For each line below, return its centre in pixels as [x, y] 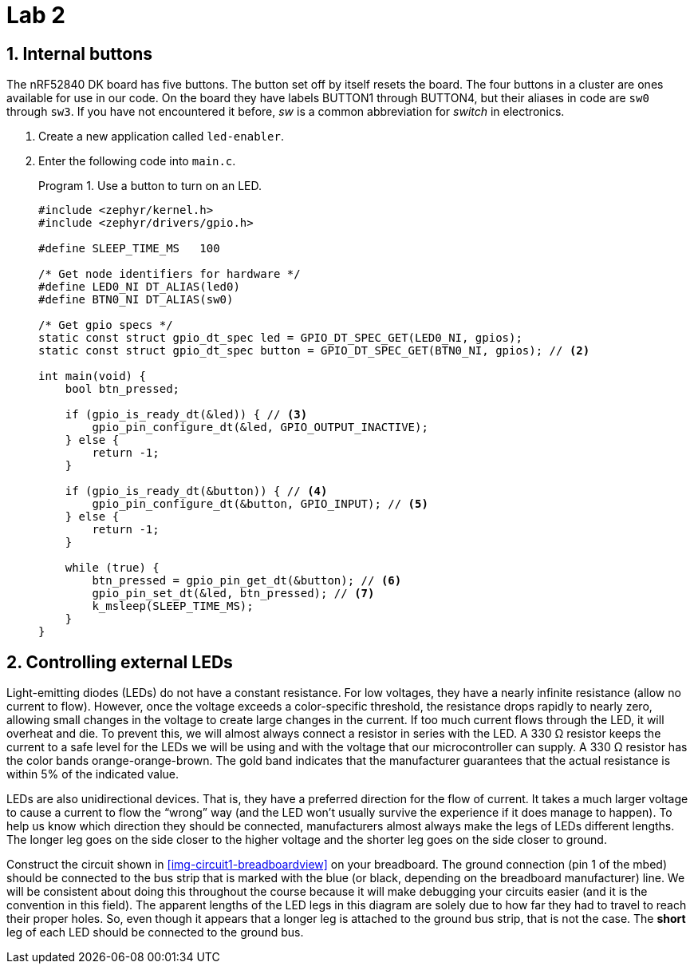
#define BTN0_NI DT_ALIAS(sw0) [136, 300]
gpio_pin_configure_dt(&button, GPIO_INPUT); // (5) [260, 504]
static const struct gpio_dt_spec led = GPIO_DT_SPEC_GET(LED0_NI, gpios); [280, 338]
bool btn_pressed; [122, 389]
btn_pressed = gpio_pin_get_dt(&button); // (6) [247, 581]
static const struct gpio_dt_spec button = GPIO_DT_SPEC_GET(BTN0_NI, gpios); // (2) [314, 351]
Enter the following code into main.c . [137, 161]
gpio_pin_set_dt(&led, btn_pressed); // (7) [233, 594]
